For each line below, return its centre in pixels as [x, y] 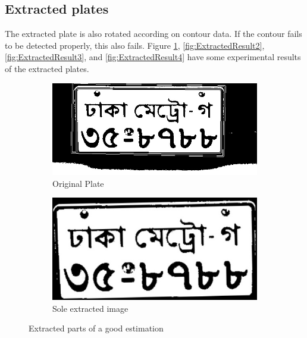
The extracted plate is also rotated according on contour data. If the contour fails [153, 34]
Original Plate [78, 183]
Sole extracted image [90, 308]
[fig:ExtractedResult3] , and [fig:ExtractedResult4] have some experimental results [153, 57]
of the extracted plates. [47, 68]
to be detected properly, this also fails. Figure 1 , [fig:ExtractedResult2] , [135, 45]
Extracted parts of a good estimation [96, 328]
